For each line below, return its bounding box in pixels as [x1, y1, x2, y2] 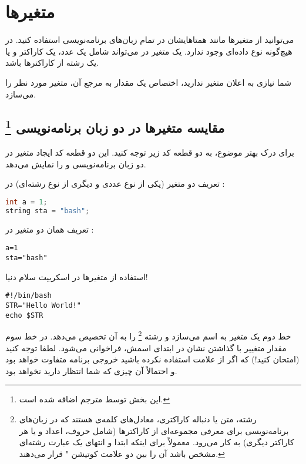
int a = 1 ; [5, 198, 48, 207]
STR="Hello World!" [5, 301, 81, 310]
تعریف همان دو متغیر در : [5, 223, 94, 235]
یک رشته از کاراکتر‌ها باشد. [5, 56, 99, 69]
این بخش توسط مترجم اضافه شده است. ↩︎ [19, 393, 170, 405]
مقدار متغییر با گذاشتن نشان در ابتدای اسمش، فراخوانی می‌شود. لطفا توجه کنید [5, 341, 287, 354]
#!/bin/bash [5, 291, 52, 300]
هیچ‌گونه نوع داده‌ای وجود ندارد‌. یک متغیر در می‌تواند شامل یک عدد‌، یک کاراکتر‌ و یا [5, 45, 292, 57]
